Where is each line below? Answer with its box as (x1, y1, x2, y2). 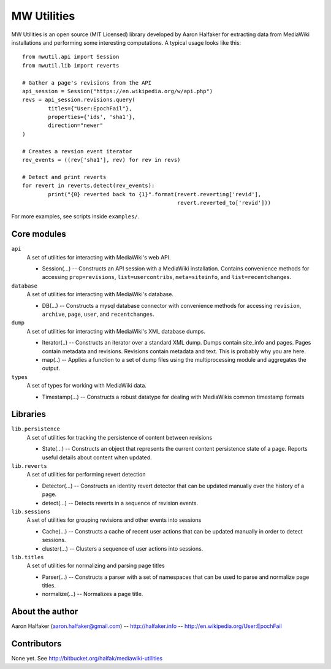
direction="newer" (48, 122, 104, 129)
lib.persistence (11, 426, 61, 432)
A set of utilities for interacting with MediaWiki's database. (26, 291, 174, 298)
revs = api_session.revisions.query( (22, 96, 136, 104)
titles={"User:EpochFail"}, (48, 105, 132, 112)
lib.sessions (11, 508, 51, 515)
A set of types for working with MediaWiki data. (26, 382, 147, 389)
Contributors (11, 638, 62, 649)
